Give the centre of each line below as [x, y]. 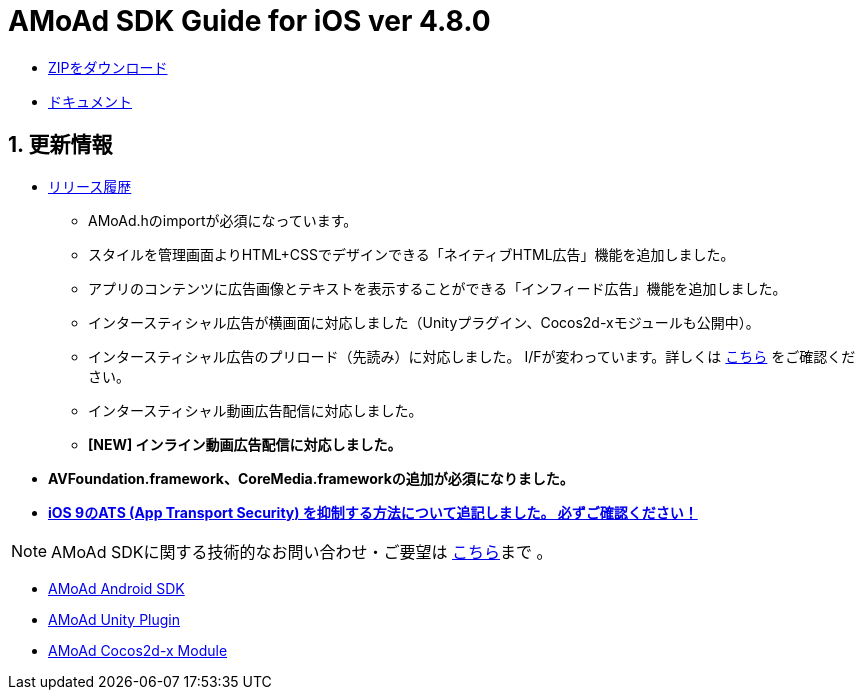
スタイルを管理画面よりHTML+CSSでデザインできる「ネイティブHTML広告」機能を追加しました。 [411, 254]
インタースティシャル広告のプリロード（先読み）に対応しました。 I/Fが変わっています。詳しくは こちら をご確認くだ [472, 356]
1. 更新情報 [60, 145]
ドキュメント [90, 101]
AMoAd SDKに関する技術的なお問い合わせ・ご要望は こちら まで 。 [302, 551]
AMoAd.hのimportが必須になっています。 [223, 220]
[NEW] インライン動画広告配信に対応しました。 [245, 444]
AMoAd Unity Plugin [114, 619]
